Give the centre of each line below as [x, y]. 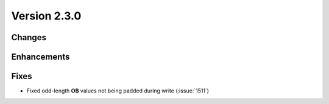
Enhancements [41, 57]
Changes [29, 37]
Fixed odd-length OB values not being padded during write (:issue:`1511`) [118, 91]
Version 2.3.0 [46, 16]
